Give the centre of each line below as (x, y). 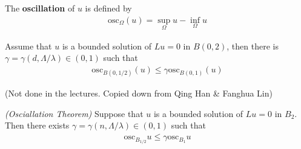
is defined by (108, 8)
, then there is (253, 46)
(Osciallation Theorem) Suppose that (74, 113)
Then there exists (37, 125)
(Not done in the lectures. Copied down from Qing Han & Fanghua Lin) (139, 93)
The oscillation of (40, 8)
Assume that (28, 46)
